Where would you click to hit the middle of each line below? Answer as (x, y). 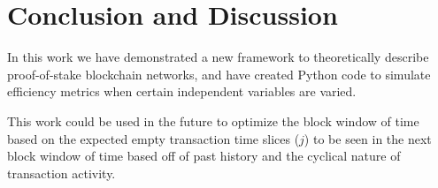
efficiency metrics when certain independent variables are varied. (182, 91)
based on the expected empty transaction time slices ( (154, 138)
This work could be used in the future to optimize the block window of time (213, 120)
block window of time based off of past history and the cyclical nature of (204, 156)
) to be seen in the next (368, 138)
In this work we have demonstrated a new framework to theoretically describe (218, 57)
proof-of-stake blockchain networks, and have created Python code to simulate (219, 74)
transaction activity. (61, 173)
